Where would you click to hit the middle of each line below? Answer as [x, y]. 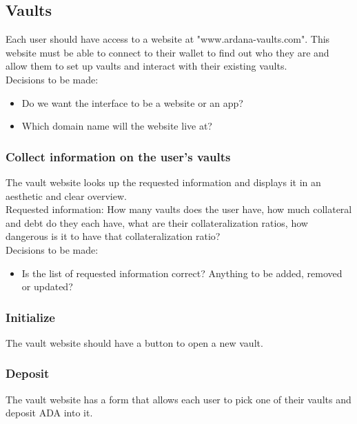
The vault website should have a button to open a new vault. [134, 342]
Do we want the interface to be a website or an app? [132, 102]
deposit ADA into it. [49, 413]
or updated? [47, 286]
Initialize [30, 317]
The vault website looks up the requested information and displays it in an [163, 182]
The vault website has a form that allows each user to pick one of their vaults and [178, 399]
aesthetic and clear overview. [66, 195]
